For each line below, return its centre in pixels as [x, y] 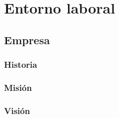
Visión [17, 110]
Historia [21, 65]
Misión [18, 87]
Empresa [27, 39]
